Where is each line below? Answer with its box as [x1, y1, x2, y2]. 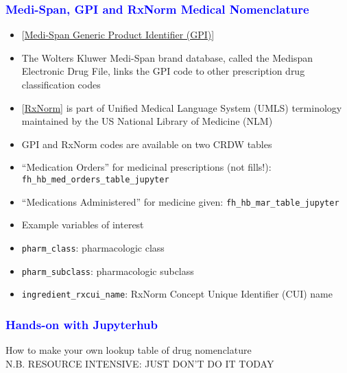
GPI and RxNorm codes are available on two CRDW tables [21, 136, 272, 151]
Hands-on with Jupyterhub [5, 315, 158, 333]
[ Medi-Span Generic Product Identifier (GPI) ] [21, 27, 215, 42]
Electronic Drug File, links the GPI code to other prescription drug [21, 64, 305, 78]
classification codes [21, 77, 101, 91]
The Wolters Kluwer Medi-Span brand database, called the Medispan [21, 50, 313, 64]
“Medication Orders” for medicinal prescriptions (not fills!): [21, 160, 272, 174]
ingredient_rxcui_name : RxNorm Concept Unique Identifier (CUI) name [21, 287, 333, 301]
